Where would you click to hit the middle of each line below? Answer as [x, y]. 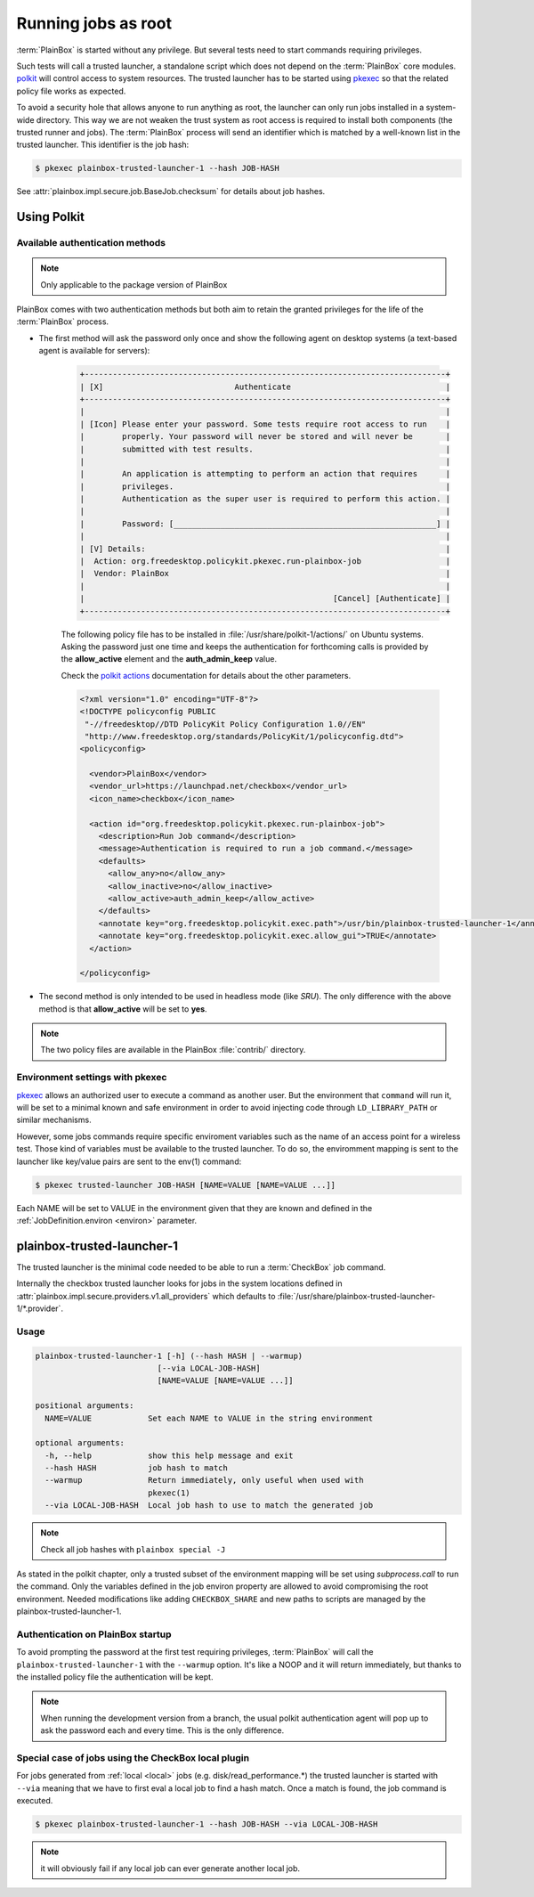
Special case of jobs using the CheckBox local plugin [133, 1758]
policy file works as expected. [71, 91]
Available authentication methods [91, 243]
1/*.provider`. [40, 1308]
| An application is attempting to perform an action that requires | [265, 474]
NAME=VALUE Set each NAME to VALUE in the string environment [209, 1418]
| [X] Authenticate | [265, 387]
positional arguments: [85, 1406]
